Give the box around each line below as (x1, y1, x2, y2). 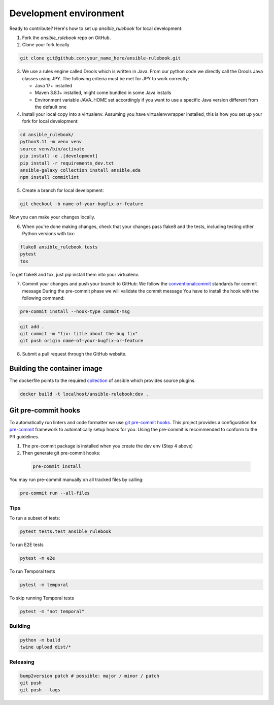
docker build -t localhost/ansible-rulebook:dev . (20, 391, 149, 397)
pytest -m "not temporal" (20, 608, 85, 614)
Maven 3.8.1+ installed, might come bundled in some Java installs (35, 89, 172, 96)
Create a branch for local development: (22, 187, 104, 194)
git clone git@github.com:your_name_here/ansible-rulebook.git (20, 55, 181, 61)
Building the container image (9, 364, 102, 373)
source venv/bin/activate (20, 146, 85, 152)
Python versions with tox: (22, 231, 76, 237)
